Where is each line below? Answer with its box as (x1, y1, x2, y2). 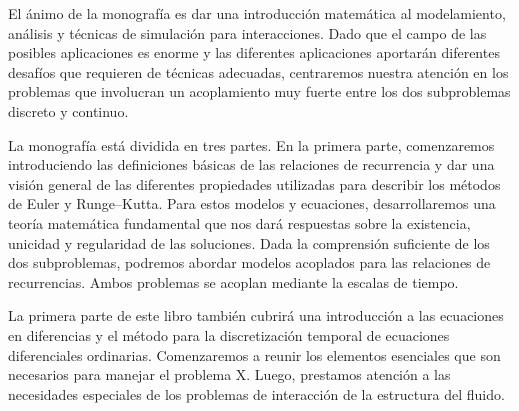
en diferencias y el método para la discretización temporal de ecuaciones (8, 324, 450, 345)
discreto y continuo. (8, 100, 129, 121)
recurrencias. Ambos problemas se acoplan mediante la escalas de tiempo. (8, 271, 459, 292)
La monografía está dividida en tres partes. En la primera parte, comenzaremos (8, 134, 495, 155)
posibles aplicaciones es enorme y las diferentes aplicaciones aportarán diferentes (8, 42, 500, 63)
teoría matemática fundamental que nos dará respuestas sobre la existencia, (8, 212, 471, 233)
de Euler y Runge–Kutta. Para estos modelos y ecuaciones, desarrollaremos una (8, 193, 496, 214)
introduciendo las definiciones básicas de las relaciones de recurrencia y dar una (8, 154, 495, 175)
